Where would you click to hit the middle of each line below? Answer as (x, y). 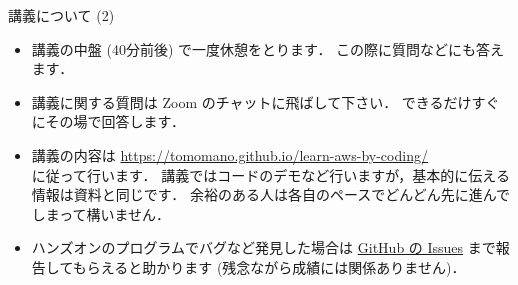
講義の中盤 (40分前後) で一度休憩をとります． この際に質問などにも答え (268, 48)
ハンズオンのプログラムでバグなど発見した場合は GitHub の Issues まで (263, 247)
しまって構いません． (101, 213)
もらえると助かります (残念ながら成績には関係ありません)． (269, 266)
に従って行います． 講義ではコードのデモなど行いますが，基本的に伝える (270, 174)
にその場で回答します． (108, 121)
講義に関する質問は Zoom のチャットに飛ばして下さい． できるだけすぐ (265, 101)
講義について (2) (61, 15)
